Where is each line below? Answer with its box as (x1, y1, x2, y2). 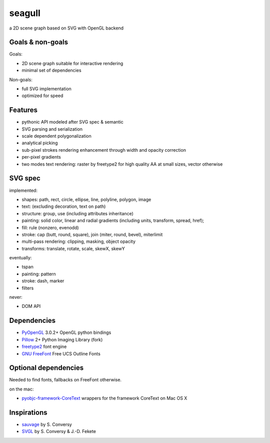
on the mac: (9, 386, 34, 392)
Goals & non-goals (9, 38, 68, 47)
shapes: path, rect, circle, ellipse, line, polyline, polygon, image (21, 196, 151, 202)
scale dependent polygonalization (21, 133, 92, 139)
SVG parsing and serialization (21, 126, 82, 132)
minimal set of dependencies (21, 68, 82, 74)
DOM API (21, 303, 41, 309)
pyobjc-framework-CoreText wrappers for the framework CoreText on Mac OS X (21, 395, 187, 401)
